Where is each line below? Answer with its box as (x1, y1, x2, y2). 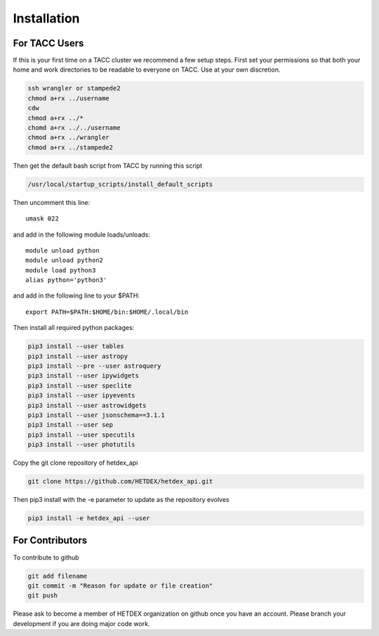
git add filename (27, 572, 88, 580)
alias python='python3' (25, 276, 107, 284)
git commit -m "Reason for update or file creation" (27, 581, 213, 590)
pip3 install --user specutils (27, 430, 136, 439)
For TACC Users (13, 37, 84, 49)
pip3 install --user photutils (27, 441, 136, 449)
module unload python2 (25, 256, 104, 265)
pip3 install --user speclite (27, 381, 132, 390)
